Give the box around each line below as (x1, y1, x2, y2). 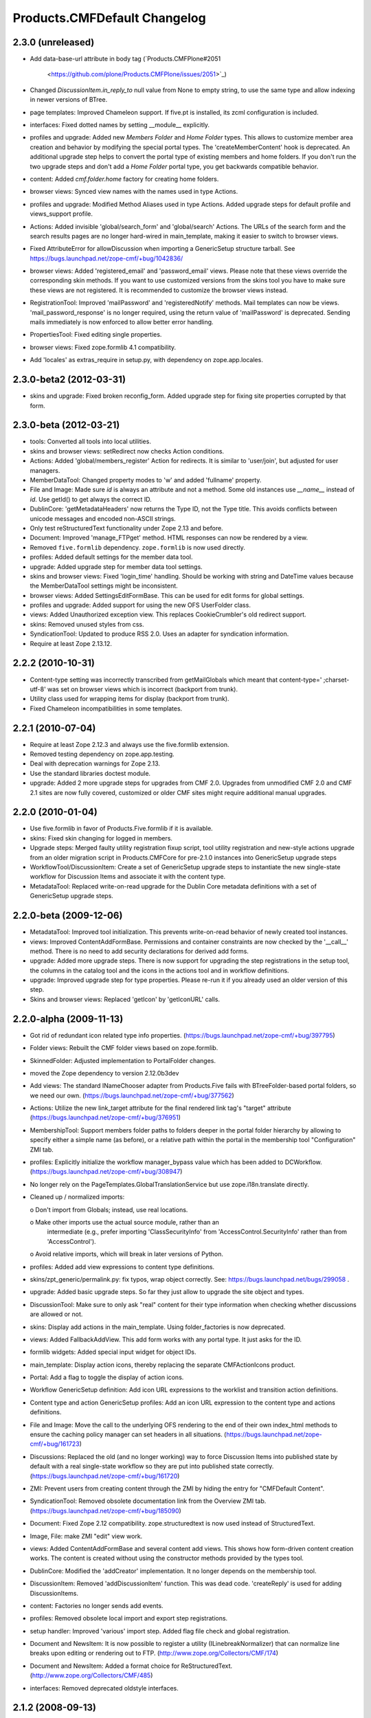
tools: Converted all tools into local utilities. (30, 437, 151, 446)
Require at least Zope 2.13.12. (30, 639, 113, 647)
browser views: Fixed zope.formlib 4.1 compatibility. (30, 343, 177, 351)
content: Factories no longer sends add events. (30, 1601, 164, 1609)
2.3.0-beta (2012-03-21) (12, 419, 120, 431)
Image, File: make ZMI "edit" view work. (30, 1532, 143, 1540)
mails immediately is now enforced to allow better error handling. (30, 318, 214, 326)
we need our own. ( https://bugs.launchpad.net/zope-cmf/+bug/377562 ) (30, 1091, 235, 1100)
